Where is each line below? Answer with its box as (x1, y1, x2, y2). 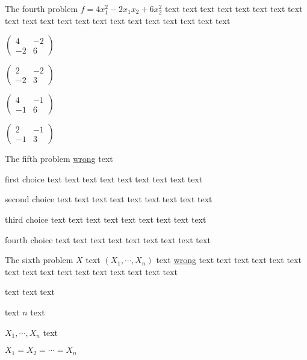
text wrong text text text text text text (156, 253, 302, 266)
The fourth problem (5, 2, 78, 14)
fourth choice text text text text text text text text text (5, 233, 211, 246)
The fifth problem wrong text (5, 152, 113, 165)
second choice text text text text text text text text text (5, 193, 212, 205)
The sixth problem (5, 253, 73, 266)
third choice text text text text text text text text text (5, 213, 206, 225)
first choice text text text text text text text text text (5, 172, 203, 185)
